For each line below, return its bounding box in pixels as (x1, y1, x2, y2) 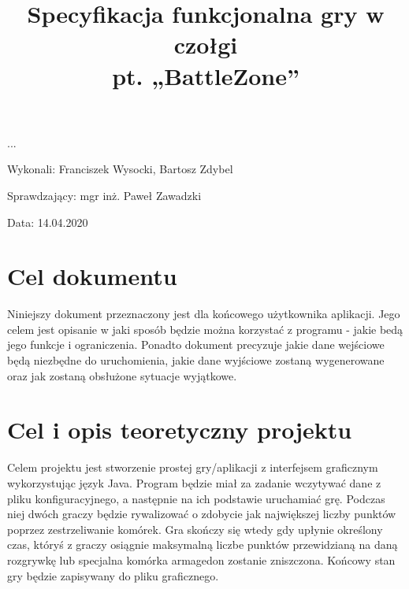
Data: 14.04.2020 (7, 213, 88, 230)
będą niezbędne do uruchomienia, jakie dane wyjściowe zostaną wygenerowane (7, 352, 385, 369)
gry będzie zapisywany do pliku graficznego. (7, 567, 219, 583)
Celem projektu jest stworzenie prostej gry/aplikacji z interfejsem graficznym (7, 459, 378, 476)
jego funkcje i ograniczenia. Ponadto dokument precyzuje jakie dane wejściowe (7, 336, 385, 353)
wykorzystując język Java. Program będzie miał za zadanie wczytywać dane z (7, 474, 381, 491)
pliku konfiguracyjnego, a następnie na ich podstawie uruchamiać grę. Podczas (7, 490, 385, 506)
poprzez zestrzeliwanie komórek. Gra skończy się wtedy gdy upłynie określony (7, 520, 383, 537)
